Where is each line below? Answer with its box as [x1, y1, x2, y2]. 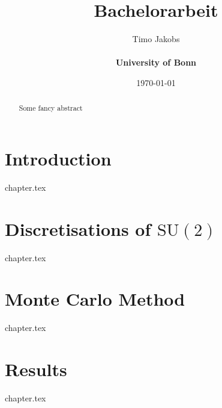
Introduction [5, 146, 112, 170]
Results [5, 357, 67, 382]
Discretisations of [5, 216, 151, 241]
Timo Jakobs [132, 32, 180, 45]
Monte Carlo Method [5, 286, 185, 311]
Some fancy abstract [19, 103, 83, 113]
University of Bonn [115, 56, 197, 69]
